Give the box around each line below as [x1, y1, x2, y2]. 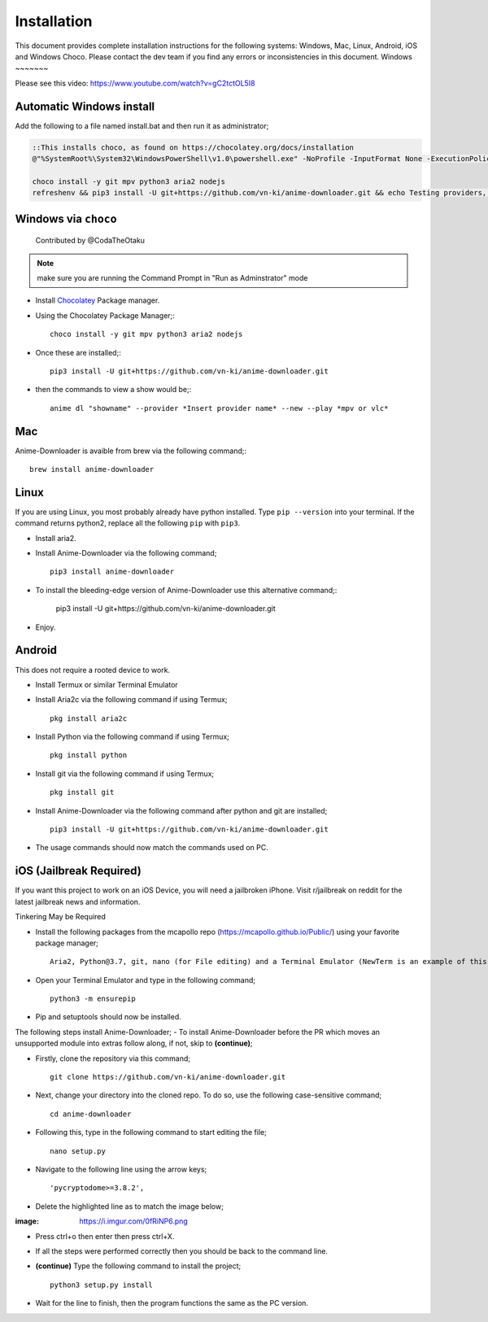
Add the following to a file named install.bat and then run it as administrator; [15, 120, 269, 130]
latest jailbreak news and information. [15, 897, 141, 906]
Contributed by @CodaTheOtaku [35, 236, 146, 246]
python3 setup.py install [50, 1280, 154, 1289]
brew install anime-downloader [29, 465, 155, 473]
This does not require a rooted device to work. [15, 665, 171, 674]
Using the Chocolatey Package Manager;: [35, 310, 175, 321]
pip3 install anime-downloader [50, 567, 175, 577]
